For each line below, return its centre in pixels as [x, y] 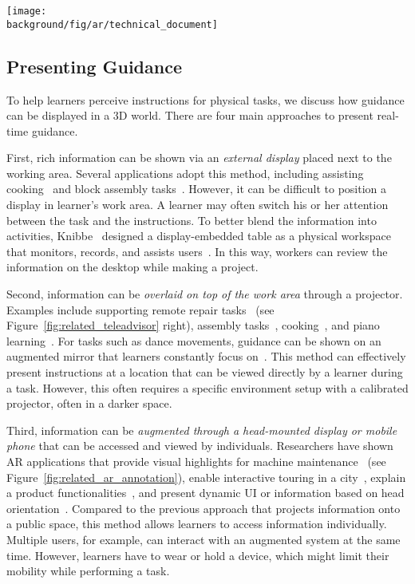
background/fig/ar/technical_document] [112, 24]
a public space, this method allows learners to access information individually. [197, 524]
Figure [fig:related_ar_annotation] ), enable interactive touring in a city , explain [206, 477]
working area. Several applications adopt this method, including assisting [185, 173]
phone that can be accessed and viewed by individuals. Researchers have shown [200, 446]
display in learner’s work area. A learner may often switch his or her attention [198, 205]
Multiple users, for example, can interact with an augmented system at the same [204, 539]
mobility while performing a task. [88, 571]
